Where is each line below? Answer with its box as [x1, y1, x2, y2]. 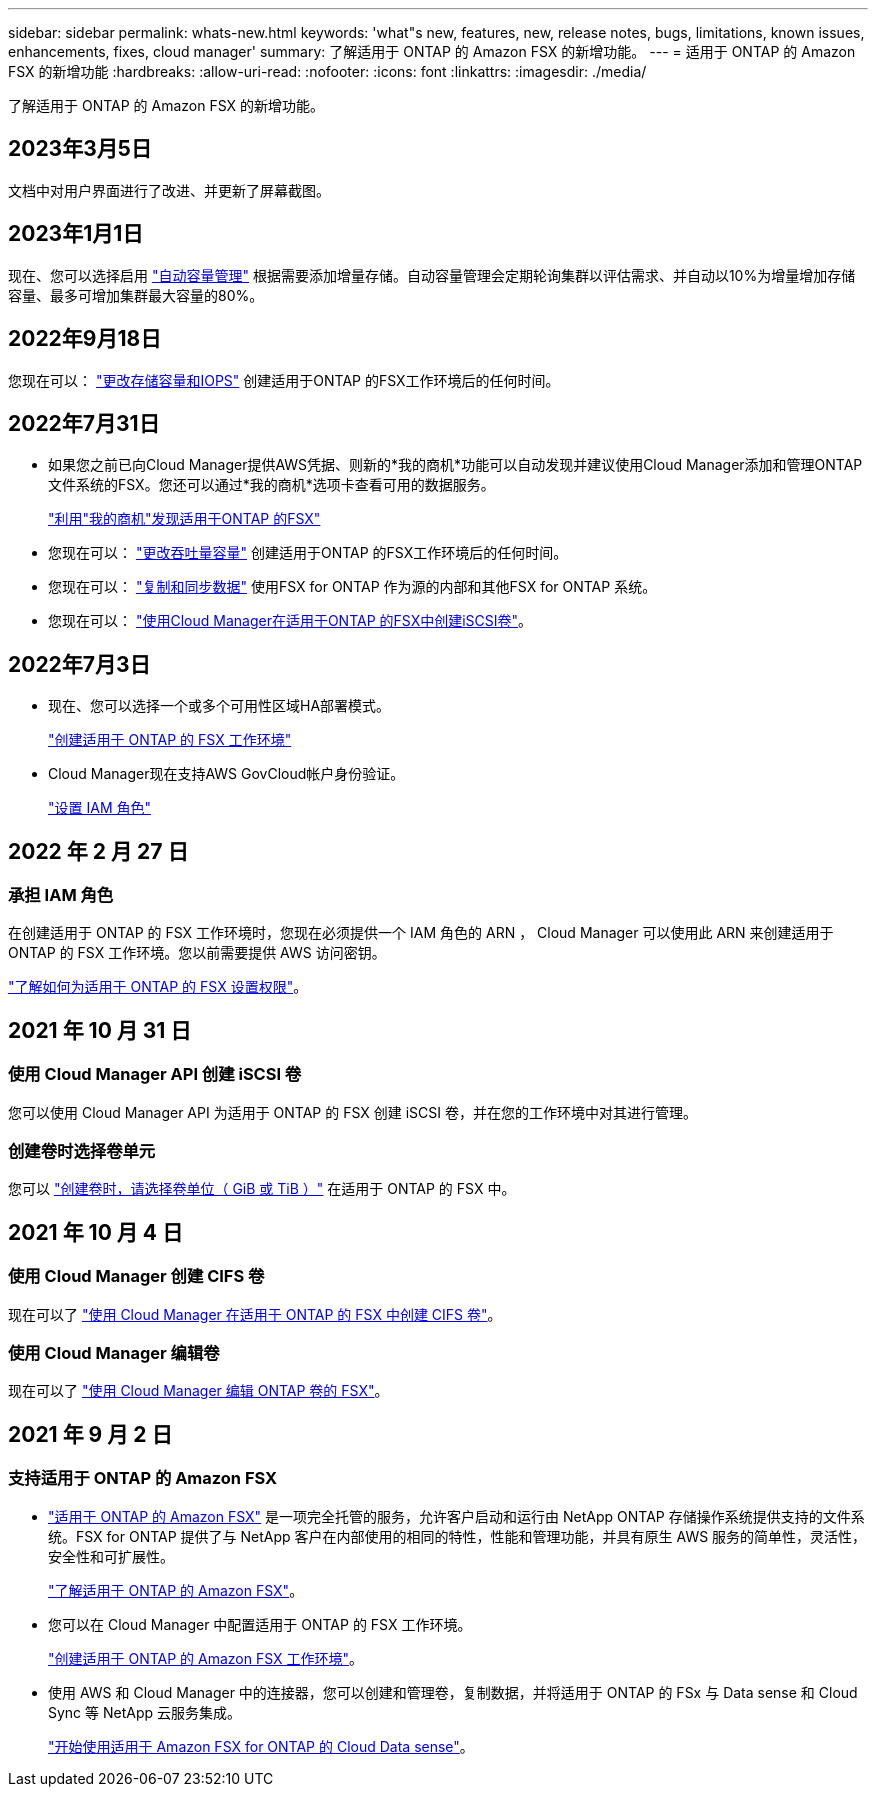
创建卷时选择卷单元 [8, 1141, 156, 1162]
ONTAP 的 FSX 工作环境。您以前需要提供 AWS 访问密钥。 [8, 944, 386, 962]
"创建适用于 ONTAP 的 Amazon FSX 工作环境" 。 [48, 1649, 364, 1667]
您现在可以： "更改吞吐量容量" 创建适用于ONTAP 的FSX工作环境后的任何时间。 [48, 544, 568, 562]
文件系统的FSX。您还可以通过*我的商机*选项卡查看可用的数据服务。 [48, 476, 495, 494]
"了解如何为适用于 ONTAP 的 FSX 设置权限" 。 [8, 978, 308, 996]
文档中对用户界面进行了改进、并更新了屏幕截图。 [8, 181, 330, 199]
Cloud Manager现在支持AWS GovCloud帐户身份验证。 [48, 765, 405, 783]
